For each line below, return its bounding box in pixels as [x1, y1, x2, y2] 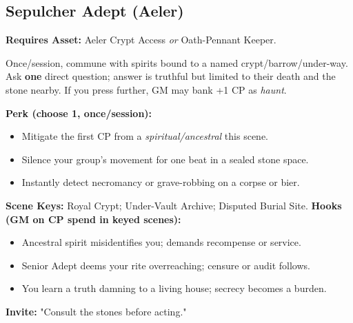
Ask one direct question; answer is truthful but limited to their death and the [6, 69, 336, 83]
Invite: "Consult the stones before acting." [6, 304, 187, 318]
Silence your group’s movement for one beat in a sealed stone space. [21, 152, 309, 166]
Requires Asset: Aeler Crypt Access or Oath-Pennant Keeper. [6, 32, 276, 47]
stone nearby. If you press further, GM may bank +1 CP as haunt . [6, 82, 287, 96]
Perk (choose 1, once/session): [6, 105, 152, 120]
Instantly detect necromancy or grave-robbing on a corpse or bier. [21, 175, 300, 189]
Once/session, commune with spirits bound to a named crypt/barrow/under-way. [6, 55, 348, 70]
